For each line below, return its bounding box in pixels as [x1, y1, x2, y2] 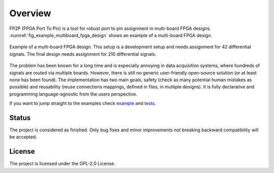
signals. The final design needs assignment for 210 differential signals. [9, 51, 157, 57]
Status [9, 113, 31, 122]
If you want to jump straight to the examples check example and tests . [9, 100, 156, 107]
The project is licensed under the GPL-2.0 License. [9, 160, 116, 167]
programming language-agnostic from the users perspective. [9, 91, 138, 97]
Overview [9, 8, 51, 19]
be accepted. [9, 134, 38, 140]
